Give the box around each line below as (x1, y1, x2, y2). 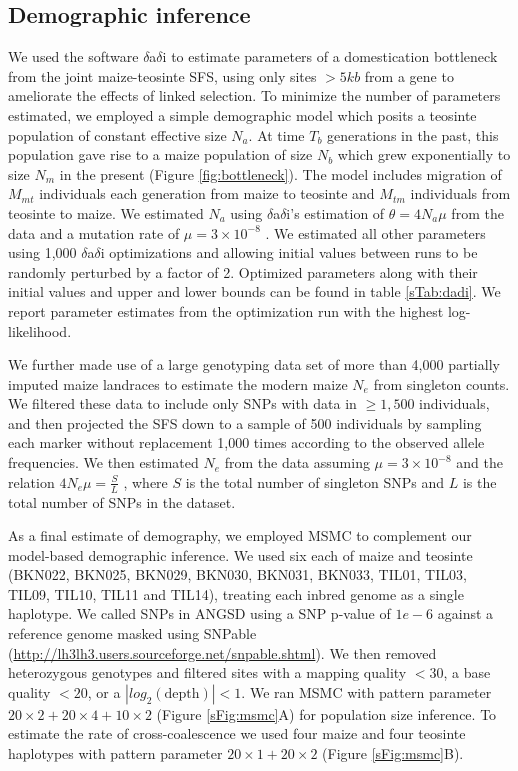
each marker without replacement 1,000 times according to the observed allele (8, 432, 485, 453)
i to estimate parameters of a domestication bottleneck (162, 46, 498, 67)
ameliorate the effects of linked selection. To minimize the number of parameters (8, 85, 501, 106)
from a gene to (364, 65, 454, 86)
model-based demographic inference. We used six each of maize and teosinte (8, 544, 473, 565)
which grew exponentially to (337, 144, 511, 165)
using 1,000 (8, 242, 77, 263)
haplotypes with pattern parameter (8, 743, 223, 764)
